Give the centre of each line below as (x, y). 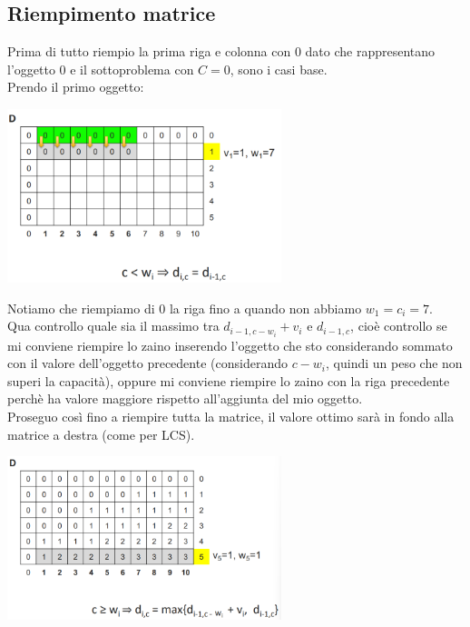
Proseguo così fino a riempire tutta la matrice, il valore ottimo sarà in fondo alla (231, 416)
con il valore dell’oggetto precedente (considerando (147, 363)
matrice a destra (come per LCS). (101, 434)
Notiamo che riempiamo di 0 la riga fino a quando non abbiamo (185, 308)
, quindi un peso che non (394, 363)
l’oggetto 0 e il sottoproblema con (101, 69)
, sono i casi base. (279, 69)
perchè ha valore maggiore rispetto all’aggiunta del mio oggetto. (185, 398)
